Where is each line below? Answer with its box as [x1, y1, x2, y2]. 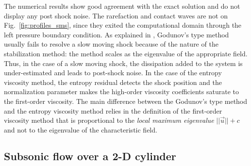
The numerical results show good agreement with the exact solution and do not [4, 1, 240, 11]
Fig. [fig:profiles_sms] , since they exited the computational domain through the [4, 20, 242, 30]
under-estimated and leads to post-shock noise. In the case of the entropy [4, 67, 222, 78]
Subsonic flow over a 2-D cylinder [4, 148, 176, 163]
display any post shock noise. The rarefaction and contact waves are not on [4, 10, 228, 20]
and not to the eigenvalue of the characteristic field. [4, 124, 157, 134]
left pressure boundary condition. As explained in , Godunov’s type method [4, 29, 229, 39]
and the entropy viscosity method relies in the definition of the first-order [4, 105, 222, 116]
